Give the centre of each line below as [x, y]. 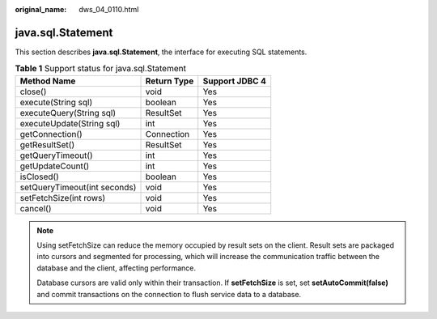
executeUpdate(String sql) [70, 123]
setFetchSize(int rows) [62, 198]
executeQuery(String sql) [68, 113]
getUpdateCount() [55, 166]
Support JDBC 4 [235, 81]
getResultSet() [47, 144]
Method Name [48, 81]
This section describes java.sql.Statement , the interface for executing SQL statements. [161, 52]
